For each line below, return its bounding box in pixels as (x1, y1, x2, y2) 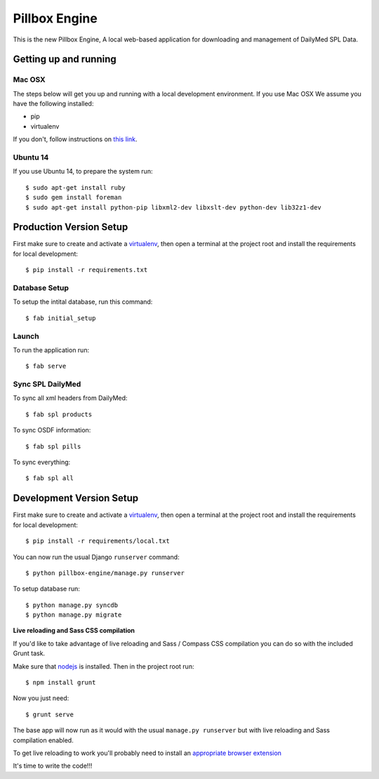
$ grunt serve (25, 710, 74, 719)
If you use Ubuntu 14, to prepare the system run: (13, 167, 153, 176)
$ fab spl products (25, 410, 93, 418)
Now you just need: (13, 694, 69, 702)
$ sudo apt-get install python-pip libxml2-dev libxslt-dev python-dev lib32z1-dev (25, 203, 322, 211)
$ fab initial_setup (25, 314, 96, 322)
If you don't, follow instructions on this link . (13, 135, 138, 143)
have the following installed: (13, 99, 94, 108)
